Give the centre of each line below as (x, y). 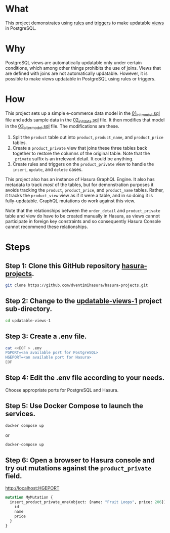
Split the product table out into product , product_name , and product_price (88, 138)
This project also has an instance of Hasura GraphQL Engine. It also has (80, 180)
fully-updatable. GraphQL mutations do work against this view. (70, 201)
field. (14, 476)
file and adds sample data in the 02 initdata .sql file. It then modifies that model (85, 120)
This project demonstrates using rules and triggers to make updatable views (85, 23)
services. (20, 414)
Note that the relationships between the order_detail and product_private (83, 211)
